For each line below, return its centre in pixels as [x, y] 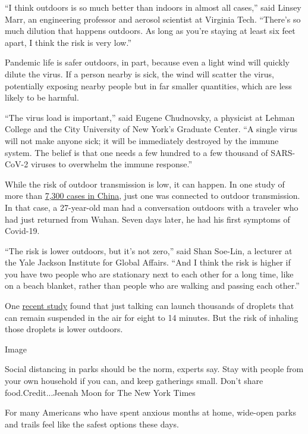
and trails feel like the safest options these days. [92, 424]
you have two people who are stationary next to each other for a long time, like [149, 274]
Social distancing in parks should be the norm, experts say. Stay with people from [154, 369]
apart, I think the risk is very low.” [68, 42]
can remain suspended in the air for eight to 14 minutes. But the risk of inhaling [152, 317]
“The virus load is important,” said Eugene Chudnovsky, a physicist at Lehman [150, 117]
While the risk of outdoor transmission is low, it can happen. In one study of [145, 184]
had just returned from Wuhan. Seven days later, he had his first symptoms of [147, 219]
